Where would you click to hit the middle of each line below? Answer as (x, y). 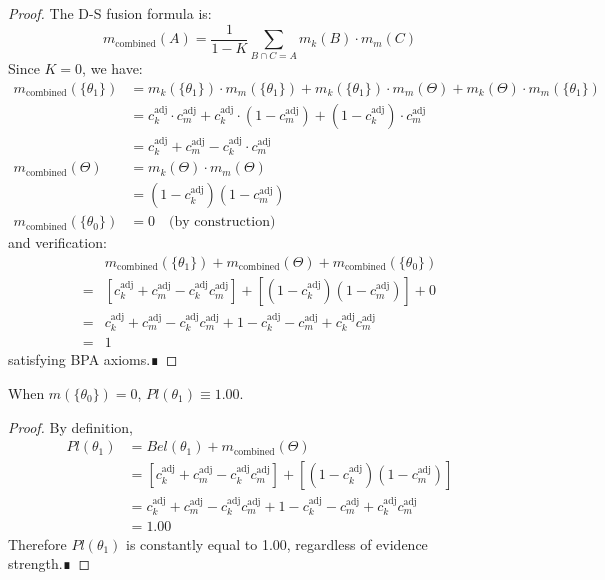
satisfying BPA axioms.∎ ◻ (93, 359)
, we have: (112, 68)
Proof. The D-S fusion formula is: (110, 13)
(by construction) (222, 222)
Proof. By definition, (70, 426)
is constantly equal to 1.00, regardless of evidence (277, 543)
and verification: (57, 242)
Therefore (37, 543)
